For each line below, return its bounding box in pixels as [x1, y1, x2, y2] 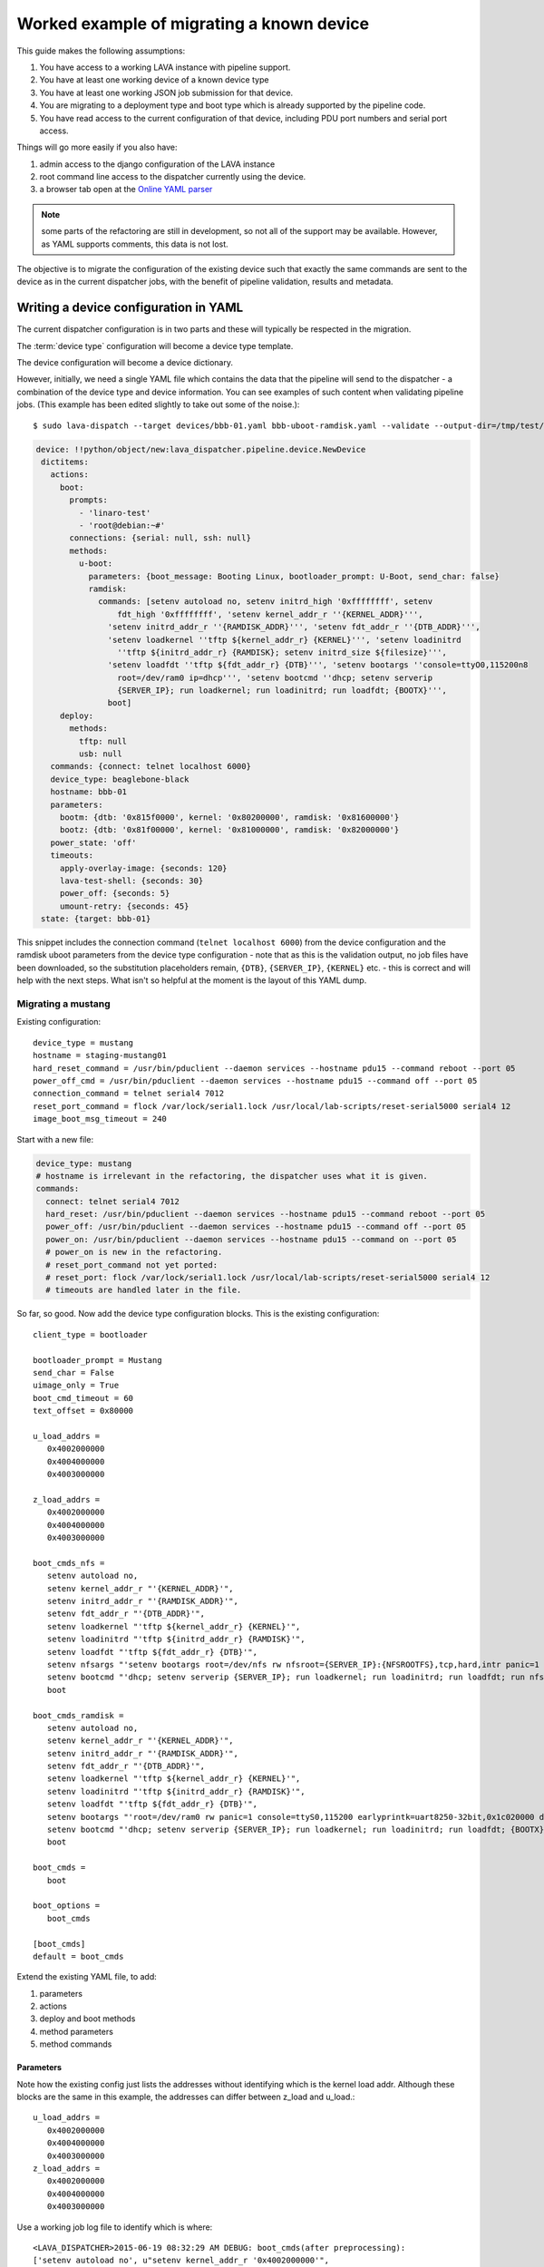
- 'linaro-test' [78, 508, 151, 518]
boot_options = [33, 1901, 101, 1911]
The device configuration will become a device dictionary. [16, 357, 233, 368]
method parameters [39, 2026, 113, 2037]
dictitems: [41, 457, 90, 467]
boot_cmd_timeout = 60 [33, 1393, 134, 1403]
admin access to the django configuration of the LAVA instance [39, 159, 276, 170]
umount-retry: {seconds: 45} [59, 900, 189, 911]
